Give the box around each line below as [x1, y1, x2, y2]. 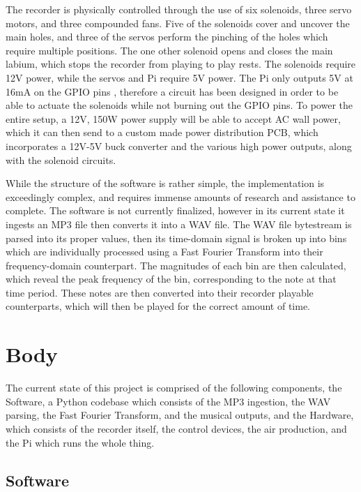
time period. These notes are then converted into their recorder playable [6, 285, 314, 299]
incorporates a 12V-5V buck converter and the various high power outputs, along [6, 138, 352, 153]
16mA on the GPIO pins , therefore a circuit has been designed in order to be [6, 84, 339, 98]
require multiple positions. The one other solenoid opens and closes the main [6, 43, 333, 57]
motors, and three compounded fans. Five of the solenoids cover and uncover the [6, 15, 350, 30]
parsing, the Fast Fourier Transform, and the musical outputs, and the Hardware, [6, 408, 354, 422]
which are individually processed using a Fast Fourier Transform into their [6, 244, 323, 259]
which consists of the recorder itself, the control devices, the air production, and [6, 421, 347, 435]
